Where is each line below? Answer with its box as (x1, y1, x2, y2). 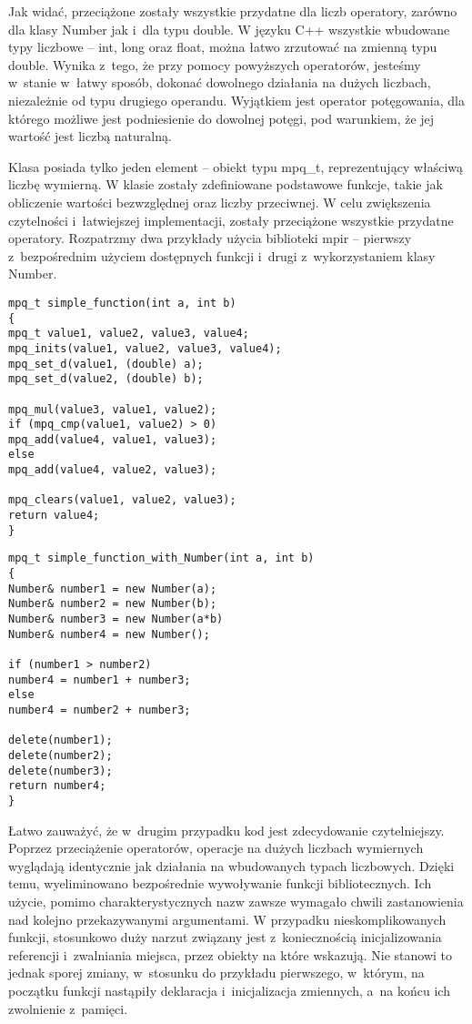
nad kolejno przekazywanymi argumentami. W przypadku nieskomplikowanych (8, 909, 447, 928)
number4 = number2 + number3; (8, 703, 191, 716)
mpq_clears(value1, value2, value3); (8, 493, 236, 507)
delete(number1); (8, 734, 113, 747)
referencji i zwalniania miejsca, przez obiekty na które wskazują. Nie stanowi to (8, 945, 453, 964)
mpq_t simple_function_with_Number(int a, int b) (8, 552, 315, 565)
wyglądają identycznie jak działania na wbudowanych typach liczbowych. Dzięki (8, 856, 455, 875)
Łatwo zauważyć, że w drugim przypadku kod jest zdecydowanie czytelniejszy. (8, 820, 445, 839)
